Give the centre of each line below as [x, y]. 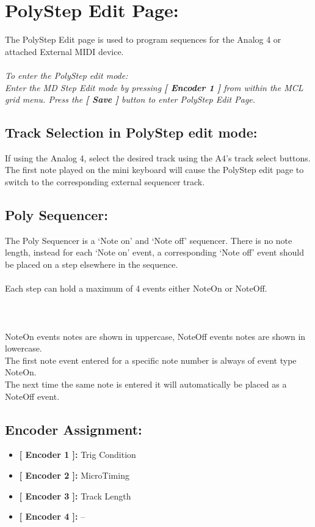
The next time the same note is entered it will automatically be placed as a [146, 384]
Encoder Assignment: [74, 429]
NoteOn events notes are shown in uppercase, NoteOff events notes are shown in [155, 336]
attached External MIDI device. [64, 51]
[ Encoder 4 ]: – [52, 516]
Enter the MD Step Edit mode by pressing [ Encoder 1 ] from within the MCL [154, 87]
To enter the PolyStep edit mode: [67, 75]
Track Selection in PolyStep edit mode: [131, 132]
